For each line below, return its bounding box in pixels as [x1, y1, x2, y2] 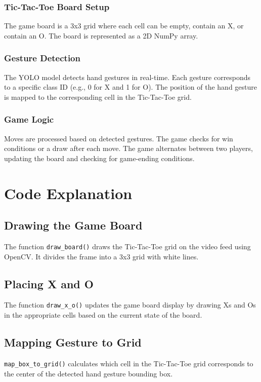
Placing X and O [4, 276, 94, 291]
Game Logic [4, 113, 54, 126]
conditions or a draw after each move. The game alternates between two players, [4, 143, 253, 154]
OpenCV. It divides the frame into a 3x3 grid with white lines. [4, 251, 199, 261]
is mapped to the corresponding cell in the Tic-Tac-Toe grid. [4, 91, 192, 102]
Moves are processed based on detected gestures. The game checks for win [4, 133, 233, 143]
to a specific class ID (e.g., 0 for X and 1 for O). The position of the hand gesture [4, 82, 257, 92]
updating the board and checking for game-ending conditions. [4, 152, 195, 163]
